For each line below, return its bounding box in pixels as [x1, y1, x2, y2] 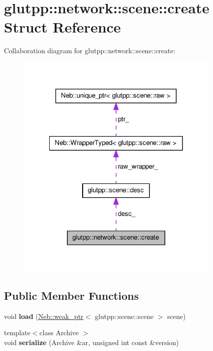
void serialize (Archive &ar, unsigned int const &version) [4, 337, 179, 347]
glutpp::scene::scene [94, 311, 154, 321]
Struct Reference [4, 17, 121, 37]
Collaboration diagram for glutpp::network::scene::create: [4, 45, 176, 56]
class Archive [39, 327, 79, 338]
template [4, 327, 30, 338]
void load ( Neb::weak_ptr [4, 311, 84, 321]
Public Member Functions [4, 287, 139, 303]
